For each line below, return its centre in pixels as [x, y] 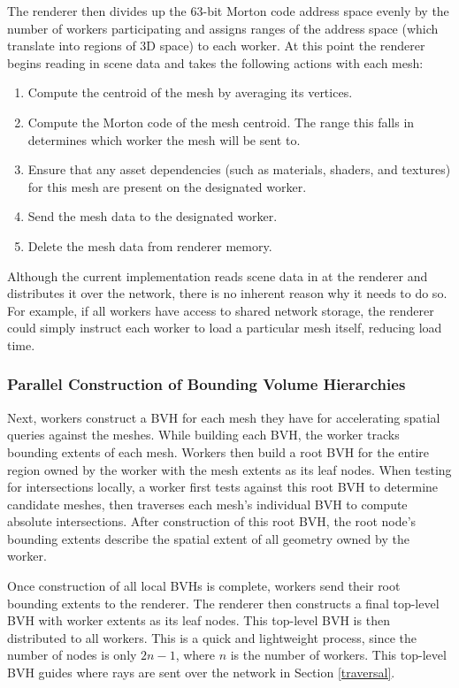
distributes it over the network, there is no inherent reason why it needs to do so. [227, 293]
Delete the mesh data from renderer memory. [150, 245]
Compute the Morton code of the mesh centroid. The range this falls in [221, 122]
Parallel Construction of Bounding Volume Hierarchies [207, 384]
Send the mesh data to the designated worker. [153, 216]
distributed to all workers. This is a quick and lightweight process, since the [212, 637]
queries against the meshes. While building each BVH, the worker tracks [203, 435]
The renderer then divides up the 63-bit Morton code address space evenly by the [228, 11]
